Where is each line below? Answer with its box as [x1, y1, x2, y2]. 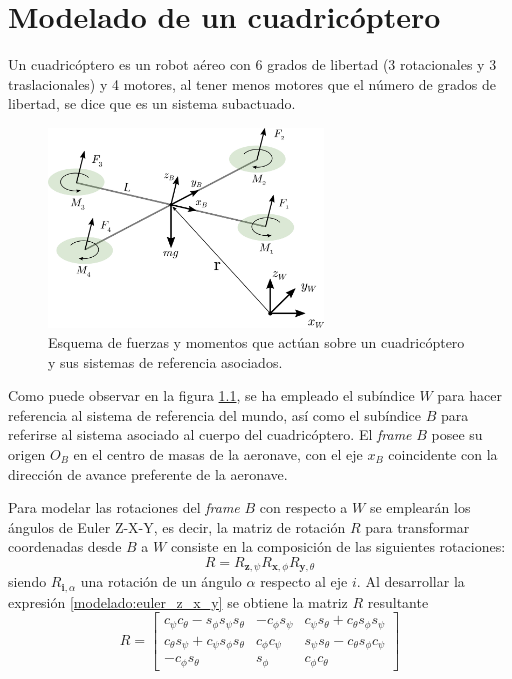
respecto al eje [260, 571, 348, 592]
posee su [431, 424, 483, 445]
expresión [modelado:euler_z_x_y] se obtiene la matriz [8, 591, 348, 612]
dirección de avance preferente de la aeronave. [8, 463, 288, 484]
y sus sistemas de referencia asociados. [48, 351, 283, 372]
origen [8, 443, 46, 464]
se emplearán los [369, 497, 471, 518]
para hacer [437, 385, 502, 406]
